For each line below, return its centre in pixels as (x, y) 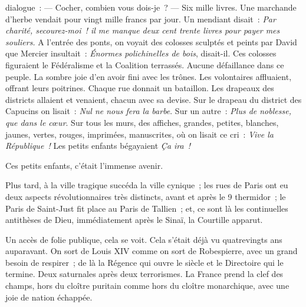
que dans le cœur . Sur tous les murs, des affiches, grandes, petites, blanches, (142, 122)
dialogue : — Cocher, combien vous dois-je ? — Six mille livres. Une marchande (151, 7)
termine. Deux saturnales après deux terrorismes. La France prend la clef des (144, 274)
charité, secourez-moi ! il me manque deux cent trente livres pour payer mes (143, 30)
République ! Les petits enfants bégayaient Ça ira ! (98, 146)
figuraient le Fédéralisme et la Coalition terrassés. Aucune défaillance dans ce (145, 64)
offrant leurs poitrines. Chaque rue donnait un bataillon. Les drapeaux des (140, 88)
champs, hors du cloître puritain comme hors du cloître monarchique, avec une (147, 286)
